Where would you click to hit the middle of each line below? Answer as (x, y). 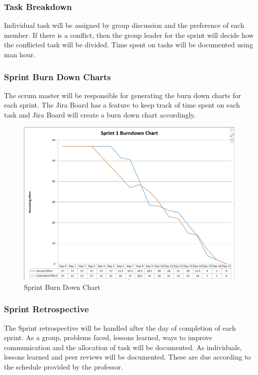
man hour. (20, 54)
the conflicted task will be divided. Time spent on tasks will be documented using (129, 45)
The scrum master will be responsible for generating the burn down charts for (123, 95)
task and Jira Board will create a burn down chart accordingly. (100, 115)
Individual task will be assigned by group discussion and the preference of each (124, 25)
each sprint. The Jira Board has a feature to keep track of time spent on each (122, 105)
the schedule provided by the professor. (64, 367)
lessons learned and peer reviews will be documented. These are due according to (128, 357)
